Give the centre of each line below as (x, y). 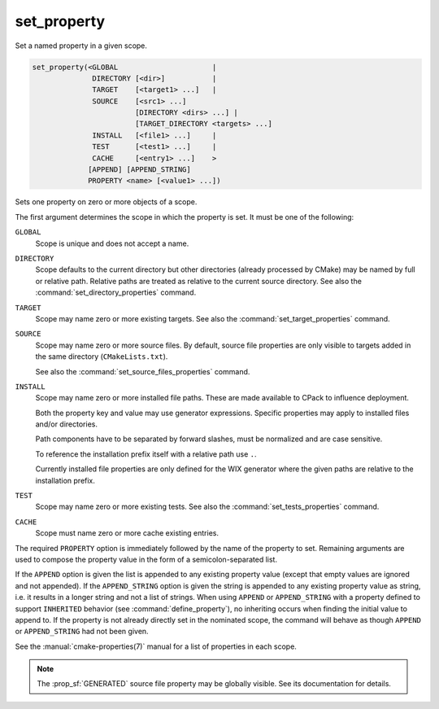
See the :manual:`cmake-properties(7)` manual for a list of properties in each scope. (156, 646)
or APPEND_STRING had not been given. (82, 632)
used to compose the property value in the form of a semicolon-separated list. (146, 559)
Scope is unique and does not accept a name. (112, 243)
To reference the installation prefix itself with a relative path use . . (146, 454)
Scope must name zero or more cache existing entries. (127, 533)
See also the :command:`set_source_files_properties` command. (143, 371)
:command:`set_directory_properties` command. (116, 292)
